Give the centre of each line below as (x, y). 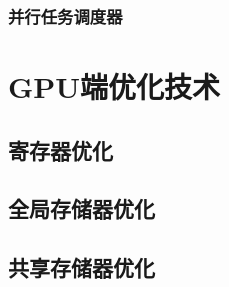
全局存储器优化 (81, 208)
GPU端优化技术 (114, 86)
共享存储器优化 (81, 267)
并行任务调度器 (65, 15)
